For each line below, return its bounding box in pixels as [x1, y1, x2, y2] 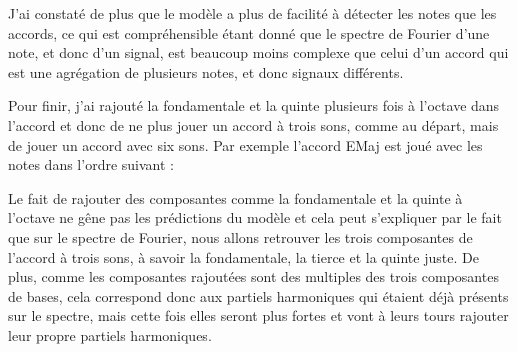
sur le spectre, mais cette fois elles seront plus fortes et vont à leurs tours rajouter [8, 305, 509, 326]
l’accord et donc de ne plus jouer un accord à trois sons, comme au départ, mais [8, 114, 499, 135]
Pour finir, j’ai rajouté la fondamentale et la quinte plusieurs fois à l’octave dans [8, 95, 500, 116]
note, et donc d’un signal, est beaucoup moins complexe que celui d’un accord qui [8, 42, 509, 63]
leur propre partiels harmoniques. [8, 324, 212, 345]
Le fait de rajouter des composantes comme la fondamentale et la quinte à [8, 187, 463, 208]
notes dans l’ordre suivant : [8, 154, 174, 175]
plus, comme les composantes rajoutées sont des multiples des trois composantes [8, 266, 499, 287]
